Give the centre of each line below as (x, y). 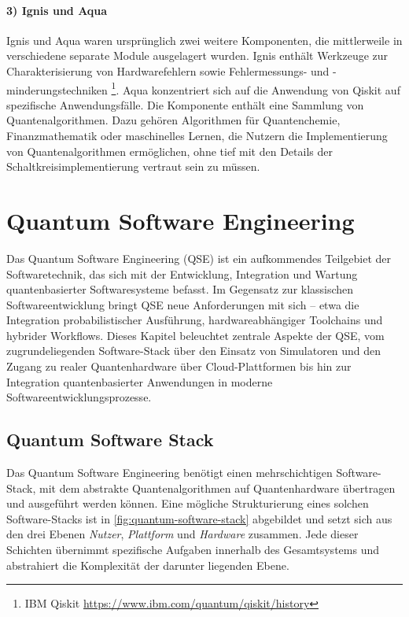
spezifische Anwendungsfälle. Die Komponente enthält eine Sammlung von (185, 104)
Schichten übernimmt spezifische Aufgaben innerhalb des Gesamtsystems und (193, 550)
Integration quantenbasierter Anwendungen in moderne (140, 381)
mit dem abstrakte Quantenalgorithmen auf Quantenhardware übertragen (217, 488)
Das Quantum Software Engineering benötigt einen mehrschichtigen (169, 473)
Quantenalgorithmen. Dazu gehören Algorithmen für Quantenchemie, (173, 120)
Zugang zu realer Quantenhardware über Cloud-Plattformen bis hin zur (179, 366)
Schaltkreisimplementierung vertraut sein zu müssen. (133, 166)
